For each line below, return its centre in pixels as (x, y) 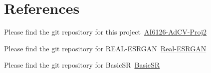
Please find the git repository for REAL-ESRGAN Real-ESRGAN (105, 48)
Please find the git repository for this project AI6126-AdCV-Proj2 (105, 32)
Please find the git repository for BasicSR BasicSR (82, 65)
